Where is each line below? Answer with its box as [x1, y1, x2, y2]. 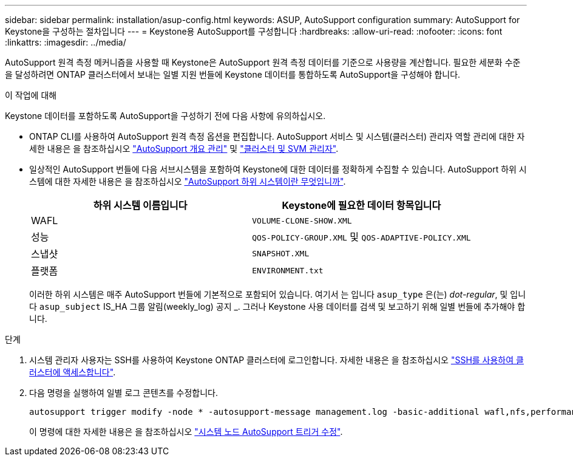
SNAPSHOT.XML [252, 248, 310, 258]
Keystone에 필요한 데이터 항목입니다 [282, 199, 441, 211]
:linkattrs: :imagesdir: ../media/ [5, 37, 126, 47]
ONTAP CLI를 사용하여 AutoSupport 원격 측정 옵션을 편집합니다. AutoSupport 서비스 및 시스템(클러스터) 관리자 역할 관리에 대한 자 [29, 131, 525, 142]
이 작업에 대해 [5, 90, 57, 100]
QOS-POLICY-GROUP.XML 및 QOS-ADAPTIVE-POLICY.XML [252, 231, 471, 243]
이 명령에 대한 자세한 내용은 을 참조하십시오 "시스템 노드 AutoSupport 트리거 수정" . [29, 426, 343, 437]
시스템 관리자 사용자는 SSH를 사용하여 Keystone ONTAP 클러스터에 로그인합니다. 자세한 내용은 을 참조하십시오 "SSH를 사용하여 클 [29, 355, 524, 365]
